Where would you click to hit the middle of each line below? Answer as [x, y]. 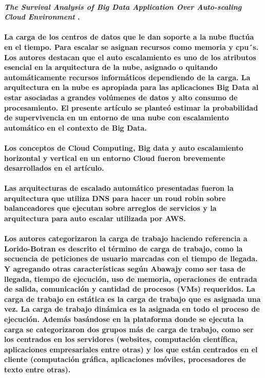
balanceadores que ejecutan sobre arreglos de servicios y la [110, 208]
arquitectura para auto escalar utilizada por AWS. [95, 218]
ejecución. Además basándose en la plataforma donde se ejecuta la [124, 319]
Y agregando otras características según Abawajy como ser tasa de [125, 269]
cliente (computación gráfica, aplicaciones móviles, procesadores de [125, 359]
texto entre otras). [37, 369]
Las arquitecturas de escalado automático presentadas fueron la [119, 188]
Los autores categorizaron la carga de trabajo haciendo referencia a [126, 238]
